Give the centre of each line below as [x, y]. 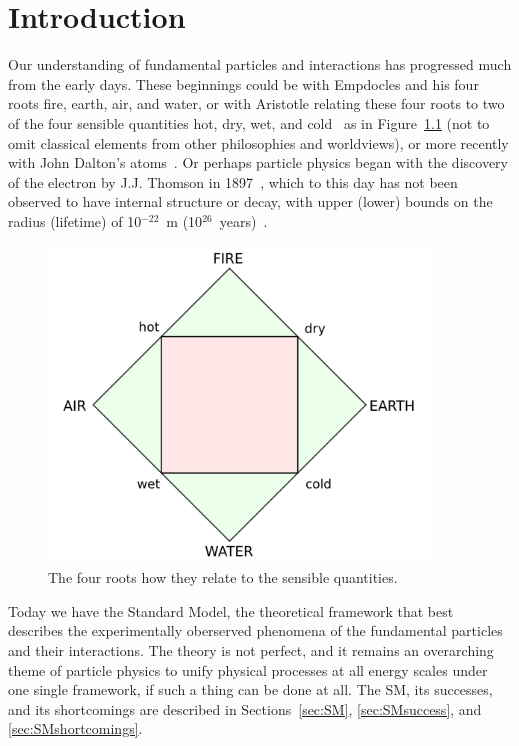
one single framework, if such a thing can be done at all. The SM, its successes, [250, 689]
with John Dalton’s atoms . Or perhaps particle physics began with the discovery [258, 162]
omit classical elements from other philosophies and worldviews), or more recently [258, 142]
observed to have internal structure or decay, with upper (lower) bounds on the [250, 201]
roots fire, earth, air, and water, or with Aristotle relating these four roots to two [256, 103]
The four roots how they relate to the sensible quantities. [223, 577]
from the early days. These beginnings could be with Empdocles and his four [243, 83]
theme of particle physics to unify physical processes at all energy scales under [248, 669]
